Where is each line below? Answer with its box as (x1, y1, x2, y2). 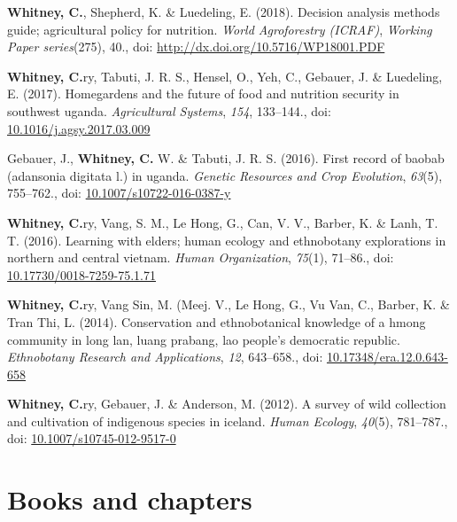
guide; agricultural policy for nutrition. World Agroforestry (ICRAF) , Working (7, 19, 432, 38)
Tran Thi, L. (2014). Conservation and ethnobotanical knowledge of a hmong (7, 312, 426, 331)
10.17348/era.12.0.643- (326, 347, 448, 366)
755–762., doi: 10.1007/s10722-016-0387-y (7, 183, 231, 202)
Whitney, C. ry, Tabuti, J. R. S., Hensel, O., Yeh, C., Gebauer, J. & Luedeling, (7, 66, 443, 85)
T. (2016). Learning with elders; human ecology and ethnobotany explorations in (7, 230, 446, 249)
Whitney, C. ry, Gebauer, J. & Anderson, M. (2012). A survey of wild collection (7, 394, 446, 413)
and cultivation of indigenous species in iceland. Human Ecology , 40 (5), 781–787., (7, 411, 448, 430)
